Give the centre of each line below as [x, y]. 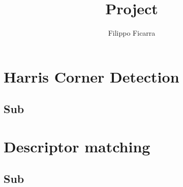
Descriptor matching [77, 146]
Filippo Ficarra [132, 33]
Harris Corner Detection [91, 76]
